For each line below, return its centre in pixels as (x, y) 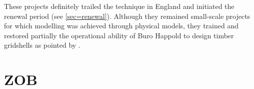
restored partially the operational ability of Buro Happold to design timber (119, 35)
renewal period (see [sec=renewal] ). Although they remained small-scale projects (127, 16)
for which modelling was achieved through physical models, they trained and (121, 26)
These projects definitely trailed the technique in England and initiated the (119, 6)
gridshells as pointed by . (42, 45)
